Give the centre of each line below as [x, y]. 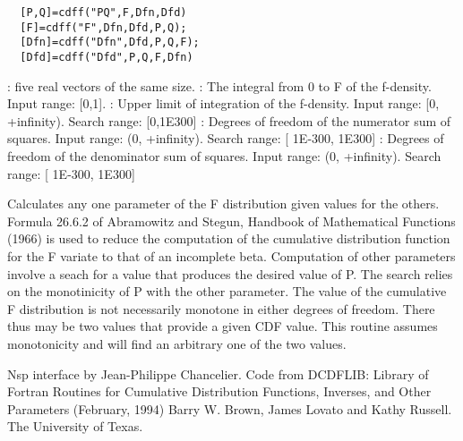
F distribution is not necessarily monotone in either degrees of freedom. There [221, 308]
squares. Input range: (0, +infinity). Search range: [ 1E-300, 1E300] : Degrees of [226, 138]
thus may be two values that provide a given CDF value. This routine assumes [223, 326]
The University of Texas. [75, 426]
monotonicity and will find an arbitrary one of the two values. [177, 343]
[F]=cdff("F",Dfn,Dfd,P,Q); [103, 27]
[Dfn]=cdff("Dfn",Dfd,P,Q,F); [110, 42]
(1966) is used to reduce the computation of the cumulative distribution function [229, 238]
